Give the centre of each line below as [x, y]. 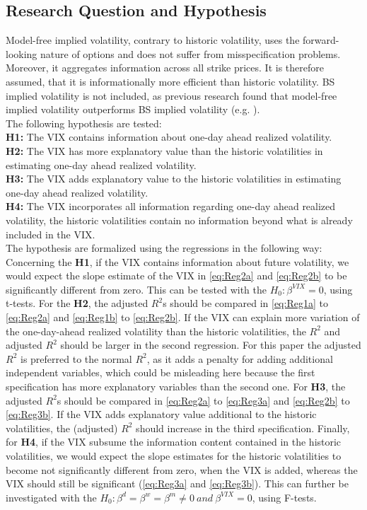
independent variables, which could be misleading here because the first [161, 372]
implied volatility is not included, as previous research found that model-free [171, 95]
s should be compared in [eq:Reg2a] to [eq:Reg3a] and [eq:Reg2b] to [203, 400]
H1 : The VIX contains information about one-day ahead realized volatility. [169, 137]
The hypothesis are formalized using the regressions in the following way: [164, 248]
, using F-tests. [284, 497]
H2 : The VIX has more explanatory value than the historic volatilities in [164, 150]
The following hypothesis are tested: [84, 123]
